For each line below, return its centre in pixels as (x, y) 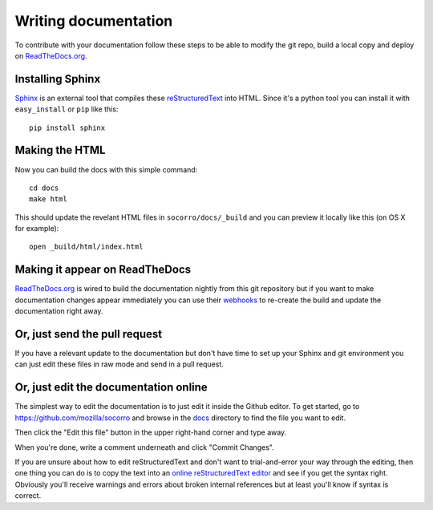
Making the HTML (60, 150)
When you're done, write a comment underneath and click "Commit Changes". (144, 447)
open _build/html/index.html (86, 247)
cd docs (44, 188)
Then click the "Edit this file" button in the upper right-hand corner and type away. (151, 432)
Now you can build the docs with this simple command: (106, 169)
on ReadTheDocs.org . (51, 55)
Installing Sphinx (58, 79)
